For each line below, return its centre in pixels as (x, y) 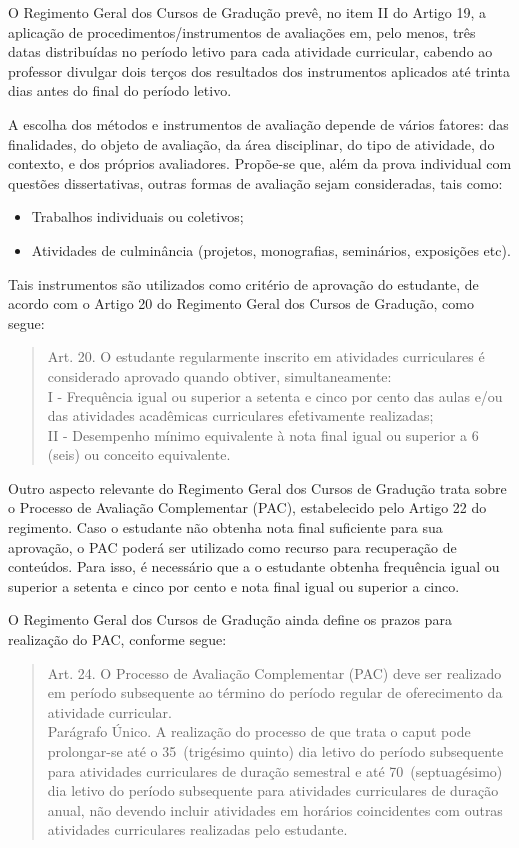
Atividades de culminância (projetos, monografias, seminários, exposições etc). (271, 249)
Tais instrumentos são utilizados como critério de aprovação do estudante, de (243, 283)
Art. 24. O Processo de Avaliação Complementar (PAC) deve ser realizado (274, 672)
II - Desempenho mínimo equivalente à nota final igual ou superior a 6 (263, 434)
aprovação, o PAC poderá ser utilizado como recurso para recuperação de (232, 546)
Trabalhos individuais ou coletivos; (137, 216)
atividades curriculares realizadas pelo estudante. (197, 829)
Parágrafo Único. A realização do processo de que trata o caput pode (259, 731)
